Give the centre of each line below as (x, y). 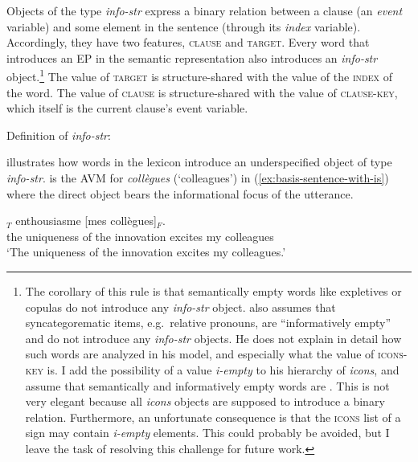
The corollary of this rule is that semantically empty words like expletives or (213, 290)
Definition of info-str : (59, 135)
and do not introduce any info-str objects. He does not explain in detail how (213, 338)
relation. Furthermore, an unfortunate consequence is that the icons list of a (213, 417)
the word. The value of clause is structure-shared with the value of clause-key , (202, 92)
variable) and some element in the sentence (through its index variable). (184, 26)
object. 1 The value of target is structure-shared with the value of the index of (199, 76)
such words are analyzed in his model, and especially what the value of (200, 354)
